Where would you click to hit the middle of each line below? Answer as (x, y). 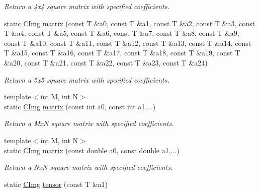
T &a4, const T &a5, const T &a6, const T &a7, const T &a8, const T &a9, (122, 33)
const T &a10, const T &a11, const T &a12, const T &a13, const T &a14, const (128, 43)
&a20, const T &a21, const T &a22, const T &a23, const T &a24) (106, 62)
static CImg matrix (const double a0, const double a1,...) (92, 150)
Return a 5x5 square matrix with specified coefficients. (87, 79)
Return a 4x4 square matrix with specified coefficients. (87, 6)
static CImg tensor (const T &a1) (56, 184)
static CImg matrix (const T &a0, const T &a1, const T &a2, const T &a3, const (130, 23)
